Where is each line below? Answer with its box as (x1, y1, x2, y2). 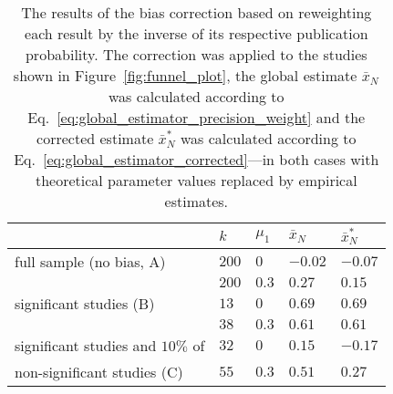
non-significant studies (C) (15, 361, 183, 383)
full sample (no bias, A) (15, 251, 166, 273)
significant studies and (15, 335, 157, 357)
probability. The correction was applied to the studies (25, 44, 367, 65)
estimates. (164, 191, 229, 212)
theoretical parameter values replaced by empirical (35, 170, 357, 191)
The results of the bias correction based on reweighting (21, 2, 372, 23)
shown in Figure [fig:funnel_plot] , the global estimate (13, 65, 357, 86)
